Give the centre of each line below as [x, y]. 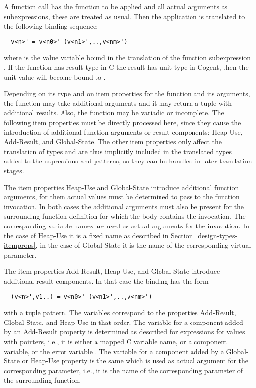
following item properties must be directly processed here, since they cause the [123, 122]
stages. [14, 170]
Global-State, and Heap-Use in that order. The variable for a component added [124, 322]
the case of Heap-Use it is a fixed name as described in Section [98, 235]
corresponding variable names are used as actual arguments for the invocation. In [127, 225]
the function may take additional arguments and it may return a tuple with [118, 103]
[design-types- [217, 235]
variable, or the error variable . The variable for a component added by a [114, 351]
